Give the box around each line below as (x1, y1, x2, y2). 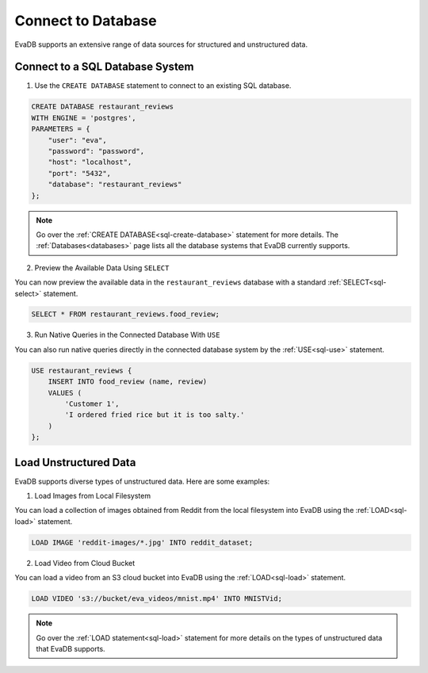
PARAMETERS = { (31, 124, 90, 134)
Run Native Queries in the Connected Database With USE (34, 330, 220, 340)
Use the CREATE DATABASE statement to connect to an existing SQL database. (34, 81, 292, 90)
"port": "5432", (48, 169, 111, 178)
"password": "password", (48, 147, 145, 155)
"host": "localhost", (48, 158, 132, 166)
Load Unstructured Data (14, 456, 136, 469)
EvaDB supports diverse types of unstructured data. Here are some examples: (14, 476, 270, 486)
